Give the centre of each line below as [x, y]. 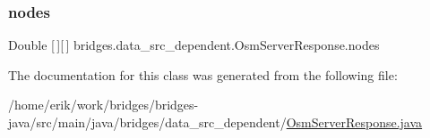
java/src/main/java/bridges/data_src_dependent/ [147, 122]
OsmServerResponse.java [354, 122]
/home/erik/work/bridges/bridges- [103, 105]
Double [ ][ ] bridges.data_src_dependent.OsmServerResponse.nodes [194, 45]
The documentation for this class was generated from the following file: [203, 74]
